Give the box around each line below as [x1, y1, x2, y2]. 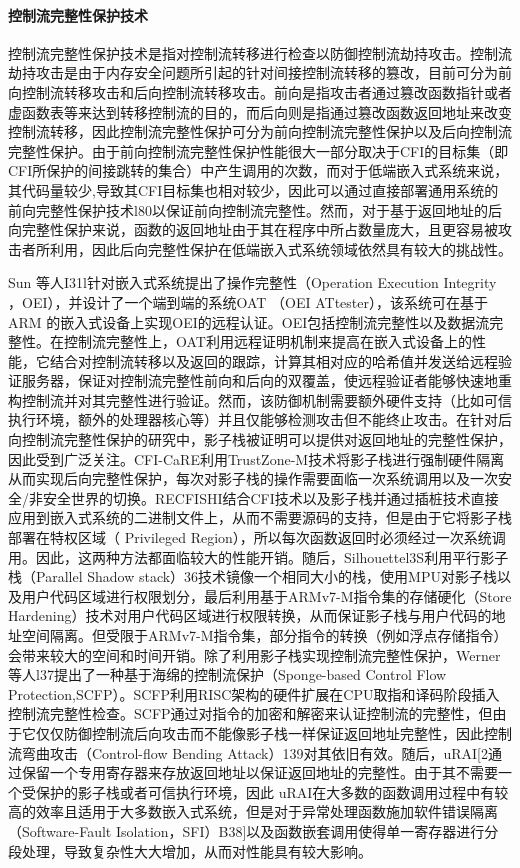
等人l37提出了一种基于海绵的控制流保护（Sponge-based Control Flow [8, 664, 447, 685]
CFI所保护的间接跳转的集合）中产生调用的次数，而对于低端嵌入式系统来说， [8, 160, 509, 181]
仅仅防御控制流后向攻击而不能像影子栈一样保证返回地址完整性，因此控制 [35, 722, 512, 743]
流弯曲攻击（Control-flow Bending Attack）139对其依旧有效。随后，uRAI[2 [8, 742, 488, 763]
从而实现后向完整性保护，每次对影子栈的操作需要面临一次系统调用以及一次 [8, 468, 498, 489]
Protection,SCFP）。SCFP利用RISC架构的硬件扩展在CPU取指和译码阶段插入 [8, 683, 500, 704]
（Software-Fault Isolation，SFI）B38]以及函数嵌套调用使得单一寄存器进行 [8, 820, 485, 841]
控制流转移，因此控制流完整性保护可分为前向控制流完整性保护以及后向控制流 [8, 121, 512, 142]
